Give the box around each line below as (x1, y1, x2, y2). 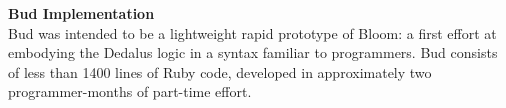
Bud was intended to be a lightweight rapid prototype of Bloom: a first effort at (8, 22, 497, 43)
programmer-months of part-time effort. (8, 81, 252, 102)
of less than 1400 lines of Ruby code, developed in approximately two (8, 61, 432, 82)
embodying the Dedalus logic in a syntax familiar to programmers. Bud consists (8, 42, 498, 63)
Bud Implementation (8, 3, 155, 23)
